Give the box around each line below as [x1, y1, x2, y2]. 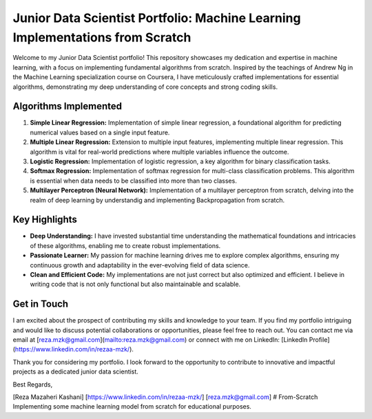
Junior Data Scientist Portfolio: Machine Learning [12, 10, 301, 25]
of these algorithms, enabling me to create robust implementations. [30, 241, 221, 249]
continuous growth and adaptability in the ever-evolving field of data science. [30, 260, 250, 269]
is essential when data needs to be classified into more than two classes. [30, 176, 237, 185]
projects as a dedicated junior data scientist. [12, 367, 139, 376]
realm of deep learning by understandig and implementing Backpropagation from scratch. [30, 196, 285, 204]
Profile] [309, 336, 330, 344]
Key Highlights [12, 214, 77, 225]
